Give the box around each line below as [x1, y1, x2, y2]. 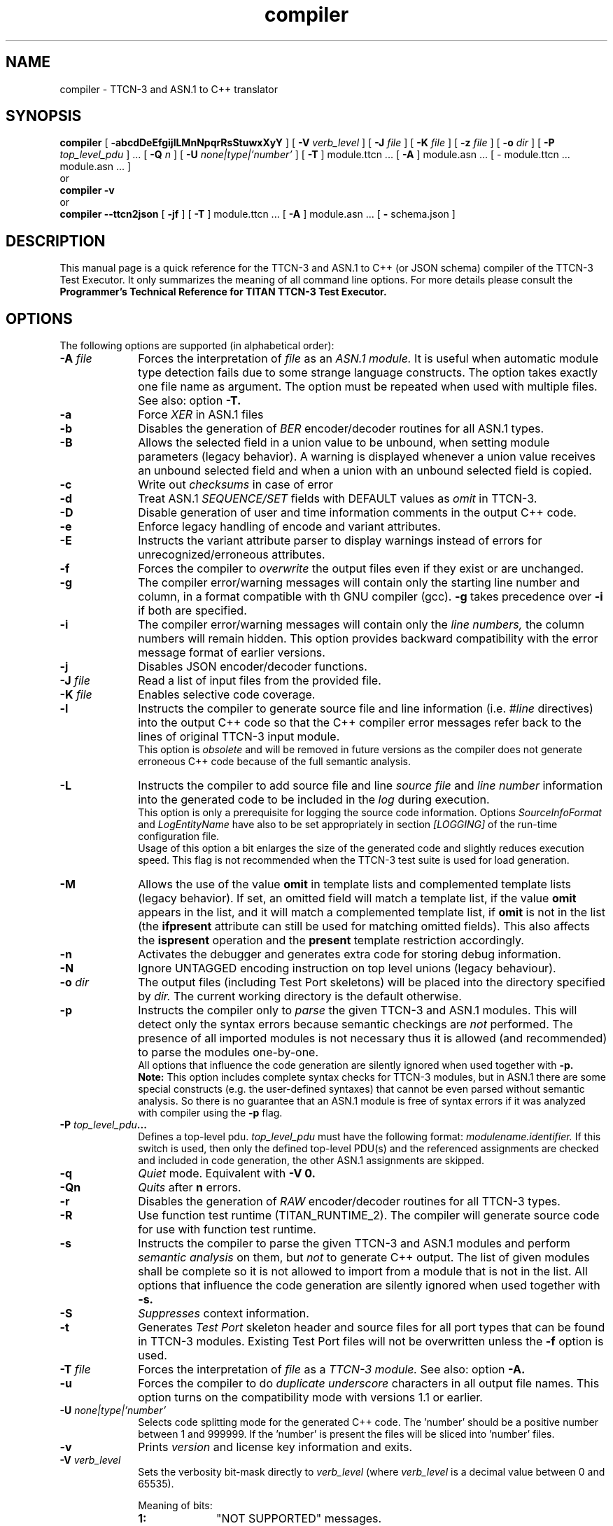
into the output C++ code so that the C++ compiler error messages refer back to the [138, 715, 582, 730]
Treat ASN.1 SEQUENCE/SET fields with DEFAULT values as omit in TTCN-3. [138, 491, 537, 506]
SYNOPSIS [6, 107, 82, 125]
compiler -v [59, 184, 115, 197]
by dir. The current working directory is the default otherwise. [138, 989, 462, 1004]
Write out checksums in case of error [138, 477, 334, 492]
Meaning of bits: [138, 1499, 213, 1512]
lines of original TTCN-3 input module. [138, 729, 340, 744]
